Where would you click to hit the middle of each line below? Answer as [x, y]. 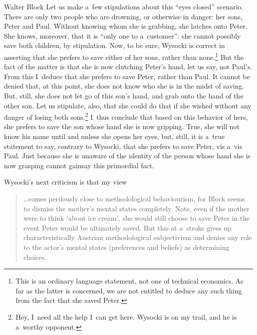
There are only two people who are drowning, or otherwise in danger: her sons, [123, 16]
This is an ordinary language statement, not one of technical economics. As [129, 281]
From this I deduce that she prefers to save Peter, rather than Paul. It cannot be [127, 76]
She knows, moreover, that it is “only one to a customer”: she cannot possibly [122, 35]
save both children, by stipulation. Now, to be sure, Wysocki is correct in [114, 45]
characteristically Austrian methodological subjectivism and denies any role [138, 237]
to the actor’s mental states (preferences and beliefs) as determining [126, 247]
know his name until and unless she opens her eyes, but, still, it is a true [114, 136]
